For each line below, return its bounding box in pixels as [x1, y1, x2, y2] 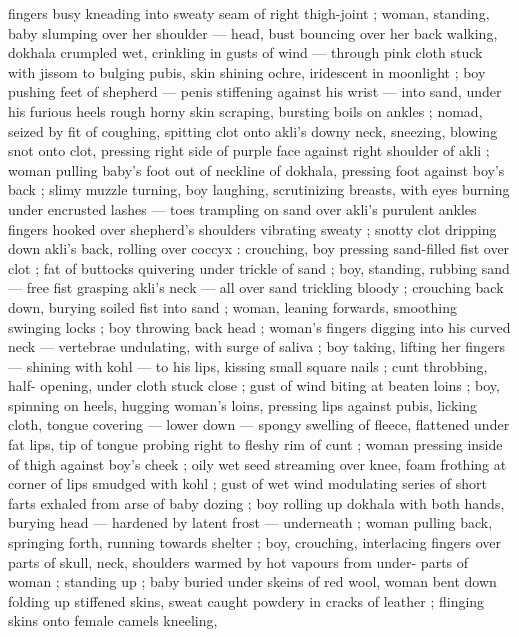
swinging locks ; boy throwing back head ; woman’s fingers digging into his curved [8, 316, 511, 337]
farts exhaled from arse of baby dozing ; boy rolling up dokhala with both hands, [8, 492, 505, 513]
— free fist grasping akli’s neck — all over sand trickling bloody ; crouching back [8, 277, 504, 298]
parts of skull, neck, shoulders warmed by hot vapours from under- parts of [8, 551, 469, 572]
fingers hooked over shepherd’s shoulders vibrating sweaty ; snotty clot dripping [8, 218, 497, 239]
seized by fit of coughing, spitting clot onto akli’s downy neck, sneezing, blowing [8, 120, 498, 141]
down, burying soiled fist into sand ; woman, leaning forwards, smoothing [8, 296, 457, 317]
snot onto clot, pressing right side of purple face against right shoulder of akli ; [8, 140, 490, 161]
